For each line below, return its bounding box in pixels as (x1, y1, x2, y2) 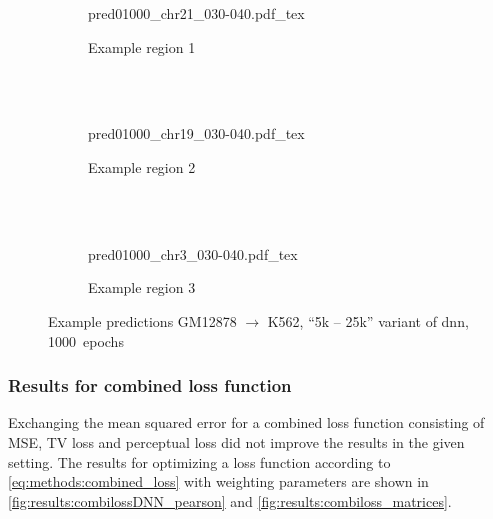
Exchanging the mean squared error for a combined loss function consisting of (8, 412, 485, 433)
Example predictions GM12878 (48, 310, 237, 331)
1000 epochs (48, 330, 124, 351)
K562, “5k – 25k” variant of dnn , (267, 310, 469, 331)
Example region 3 (88, 277, 196, 298)
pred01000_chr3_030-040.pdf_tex (88, 243, 298, 264)
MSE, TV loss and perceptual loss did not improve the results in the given (8, 431, 465, 452)
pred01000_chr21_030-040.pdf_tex (88, 3, 305, 23)
